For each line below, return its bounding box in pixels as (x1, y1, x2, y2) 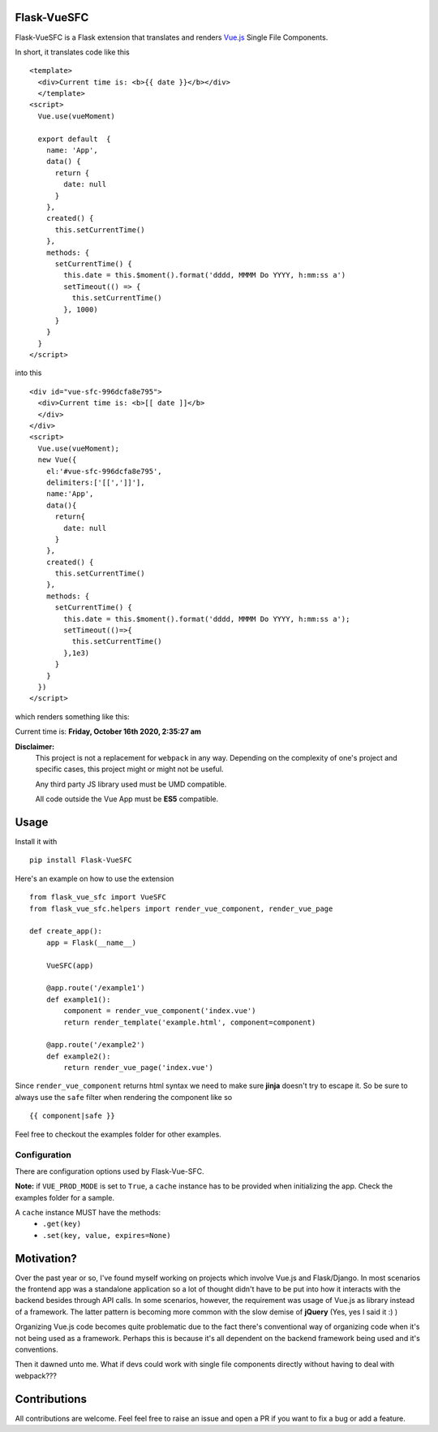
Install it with (15, 837, 58, 847)
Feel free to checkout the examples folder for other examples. (15, 1129, 222, 1139)
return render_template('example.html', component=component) (63, 1017, 316, 1027)
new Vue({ (37, 455, 77, 464)
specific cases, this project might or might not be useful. (35, 764, 224, 774)
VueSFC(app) (45, 960, 94, 970)
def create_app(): (29, 926, 103, 936)
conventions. (15, 1344, 58, 1354)
